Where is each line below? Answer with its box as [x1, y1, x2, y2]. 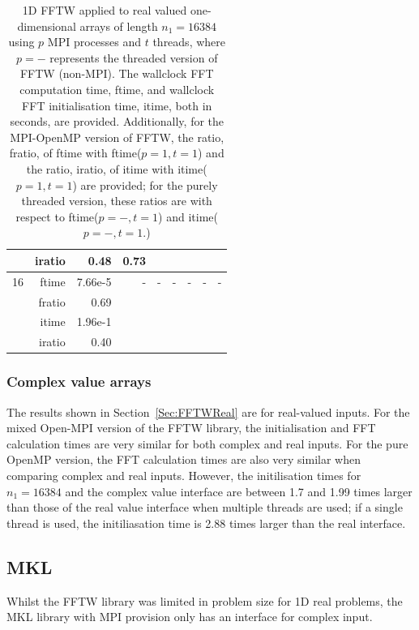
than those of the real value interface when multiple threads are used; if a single [6, 499, 403, 516]
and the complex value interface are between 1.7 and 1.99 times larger [65, 482, 413, 499]
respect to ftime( [15, 208, 99, 225]
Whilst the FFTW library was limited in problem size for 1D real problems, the [6, 592, 403, 609]
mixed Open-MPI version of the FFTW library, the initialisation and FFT [6, 419, 376, 436]
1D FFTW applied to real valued [22, 2, 187, 18]
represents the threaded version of [49, 49, 218, 66]
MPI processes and [47, 33, 141, 50]
